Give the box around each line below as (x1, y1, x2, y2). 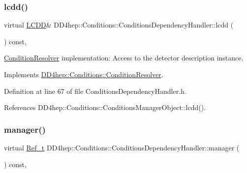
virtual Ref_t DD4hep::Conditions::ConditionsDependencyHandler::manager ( (4, 143, 240, 152)
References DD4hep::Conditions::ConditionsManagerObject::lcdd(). (4, 102, 206, 113)
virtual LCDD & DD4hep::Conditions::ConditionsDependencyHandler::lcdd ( (4, 20, 234, 30)
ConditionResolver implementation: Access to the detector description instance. (4, 53, 244, 63)
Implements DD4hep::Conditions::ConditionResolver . (4, 69, 163, 79)
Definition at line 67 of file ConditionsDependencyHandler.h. (4, 86, 186, 96)
